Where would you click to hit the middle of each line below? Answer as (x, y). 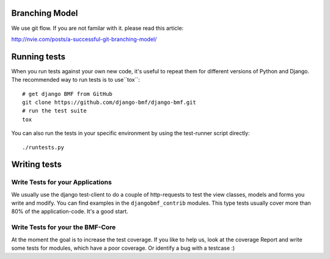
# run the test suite (54, 111)
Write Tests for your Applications (62, 182)
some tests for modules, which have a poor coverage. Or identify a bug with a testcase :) (123, 248)
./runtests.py (43, 147)
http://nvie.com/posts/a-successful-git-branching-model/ (84, 39)
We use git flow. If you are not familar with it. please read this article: (97, 28)
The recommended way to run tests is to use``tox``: (76, 80)
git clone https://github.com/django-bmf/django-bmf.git (109, 102)
